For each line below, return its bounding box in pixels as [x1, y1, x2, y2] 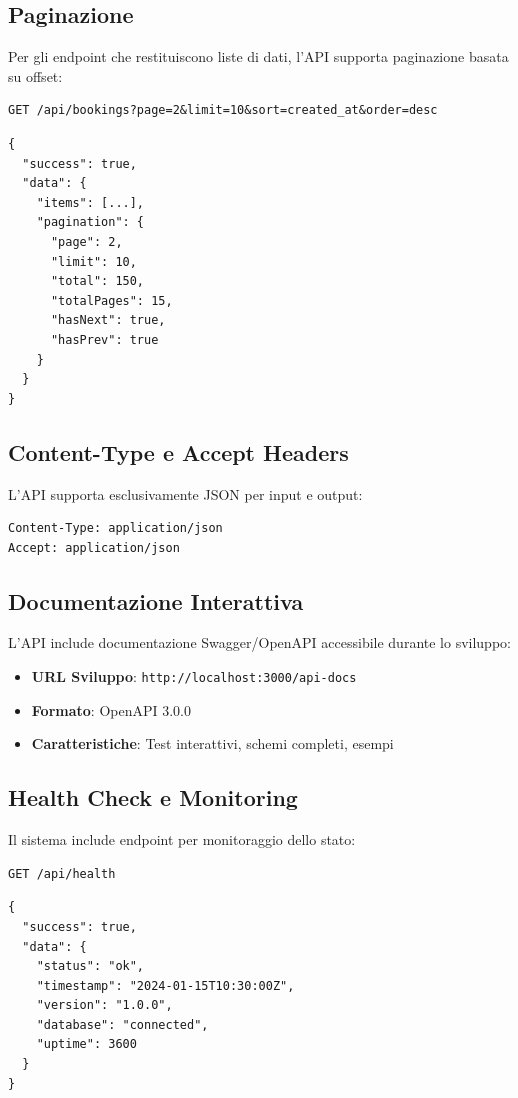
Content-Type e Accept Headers [8, 436, 349, 467]
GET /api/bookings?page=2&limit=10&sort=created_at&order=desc [8, 103, 438, 118]
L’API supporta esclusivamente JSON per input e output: [8, 483, 363, 504]
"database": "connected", [36, 1017, 209, 1032]
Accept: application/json [8, 540, 180, 555]
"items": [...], [36, 195, 145, 210]
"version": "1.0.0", [36, 998, 173, 1013]
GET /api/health [8, 866, 116, 881]
